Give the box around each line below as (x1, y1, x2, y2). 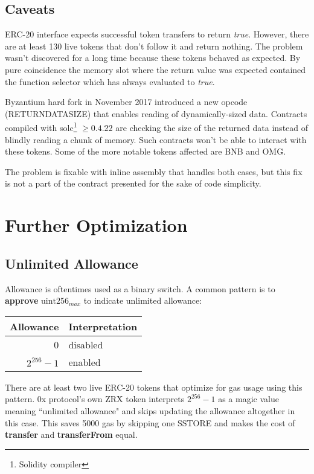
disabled (68, 337, 103, 351)
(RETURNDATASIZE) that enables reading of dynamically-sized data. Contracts (5, 107, 307, 120)
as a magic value (218, 392, 279, 405)
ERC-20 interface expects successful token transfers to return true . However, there (5, 28, 309, 40)
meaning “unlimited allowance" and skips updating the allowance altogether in (5, 404, 295, 417)
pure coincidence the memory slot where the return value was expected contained (5, 63, 306, 75)
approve (5, 294, 39, 307)
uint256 (41, 297, 69, 306)
